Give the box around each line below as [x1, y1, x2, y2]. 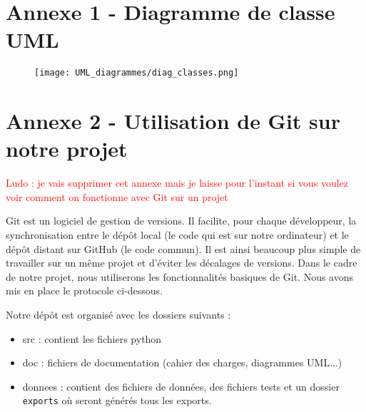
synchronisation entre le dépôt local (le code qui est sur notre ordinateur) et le [6, 227, 349, 242]
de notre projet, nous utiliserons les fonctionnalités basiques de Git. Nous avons [6, 269, 354, 284]
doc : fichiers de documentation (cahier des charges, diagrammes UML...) [22, 355, 342, 370]
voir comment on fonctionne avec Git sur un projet [6, 189, 228, 204]
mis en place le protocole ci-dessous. [6, 283, 163, 298]
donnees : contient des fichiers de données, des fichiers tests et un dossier [22, 378, 340, 393]
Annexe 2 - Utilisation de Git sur [6, 106, 340, 135]
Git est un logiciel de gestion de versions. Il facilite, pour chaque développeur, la [6, 213, 357, 228]
